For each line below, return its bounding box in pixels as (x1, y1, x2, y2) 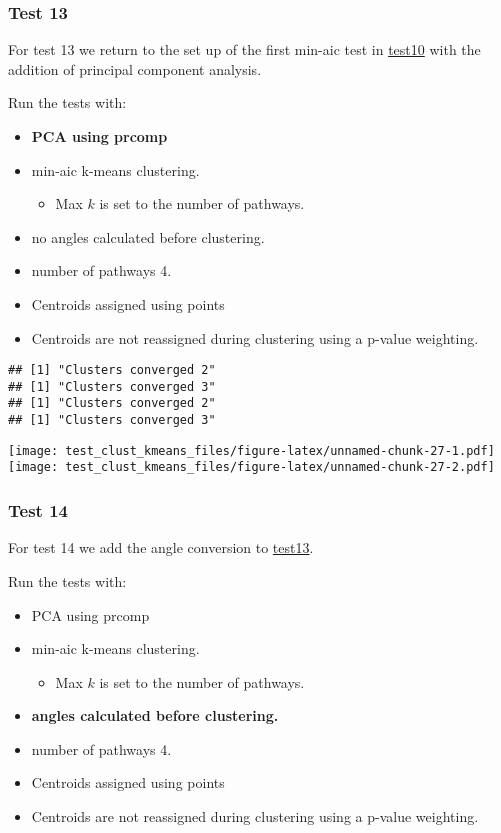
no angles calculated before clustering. (31, 226, 265, 247)
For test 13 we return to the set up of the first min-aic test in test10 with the (8, 39, 481, 60)
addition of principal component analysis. (8, 58, 262, 79)
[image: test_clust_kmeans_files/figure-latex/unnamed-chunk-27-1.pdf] (8, 443, 495, 458)
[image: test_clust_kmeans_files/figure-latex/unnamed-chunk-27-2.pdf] (8, 460, 495, 475)
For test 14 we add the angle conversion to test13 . (8, 537, 314, 558)
